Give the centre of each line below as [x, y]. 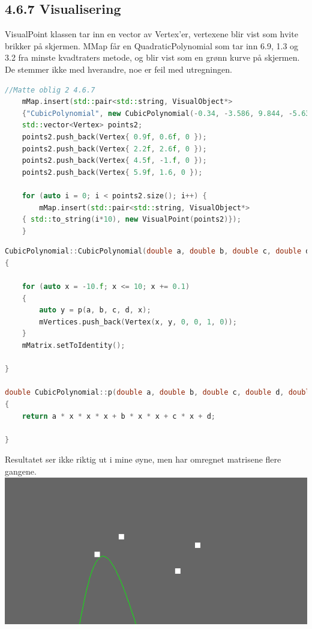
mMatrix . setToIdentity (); [73, 346]
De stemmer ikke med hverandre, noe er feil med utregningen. [118, 69]
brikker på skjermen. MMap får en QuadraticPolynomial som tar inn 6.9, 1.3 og [152, 45]
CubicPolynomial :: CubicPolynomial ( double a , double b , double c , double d [157, 251]
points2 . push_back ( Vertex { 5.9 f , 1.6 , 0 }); [112, 172]
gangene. [21, 471]
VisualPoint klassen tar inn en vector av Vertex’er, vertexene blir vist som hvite [151, 34]
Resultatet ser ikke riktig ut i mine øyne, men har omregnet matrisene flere [143, 459]
